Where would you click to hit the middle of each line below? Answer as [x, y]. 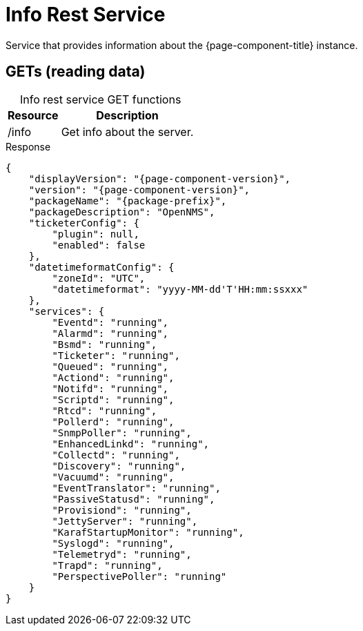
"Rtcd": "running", [105, 410]
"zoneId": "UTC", [99, 278]
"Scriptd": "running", [113, 399]
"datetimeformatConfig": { [101, 267]
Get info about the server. [127, 132]
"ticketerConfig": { [84, 223]
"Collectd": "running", [116, 455]
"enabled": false [99, 245]
